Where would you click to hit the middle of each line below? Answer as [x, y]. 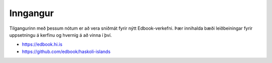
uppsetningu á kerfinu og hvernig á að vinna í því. [60, 35]
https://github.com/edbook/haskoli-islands [66, 51]
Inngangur [31, 13]
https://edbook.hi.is [42, 44]
